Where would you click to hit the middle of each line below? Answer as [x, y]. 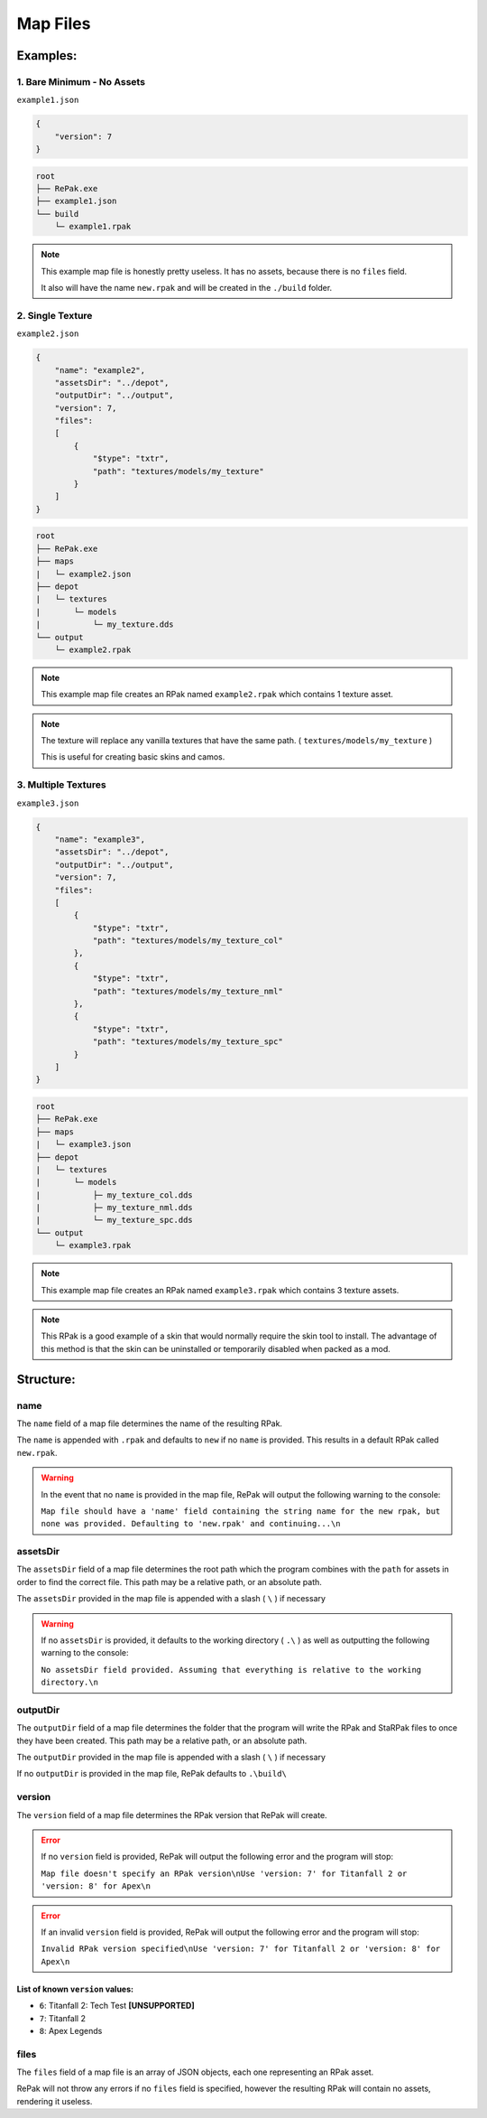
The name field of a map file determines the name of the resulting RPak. [150, 1423]
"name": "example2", [100, 370]
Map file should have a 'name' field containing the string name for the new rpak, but [241, 1511]
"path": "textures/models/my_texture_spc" [188, 1042]
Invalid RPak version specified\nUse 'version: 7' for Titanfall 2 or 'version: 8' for [241, 1949]
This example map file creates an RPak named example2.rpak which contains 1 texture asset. [217, 695]
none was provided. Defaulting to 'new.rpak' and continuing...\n [191, 1524]
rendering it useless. [55, 2101]
